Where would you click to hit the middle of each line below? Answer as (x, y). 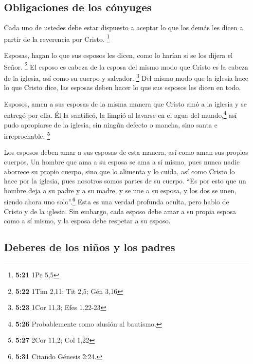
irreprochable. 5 (27, 135)
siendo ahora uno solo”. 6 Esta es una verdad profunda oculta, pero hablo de (117, 201)
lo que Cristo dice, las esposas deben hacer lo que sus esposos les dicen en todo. (122, 87)
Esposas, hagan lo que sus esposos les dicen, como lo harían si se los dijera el (118, 55)
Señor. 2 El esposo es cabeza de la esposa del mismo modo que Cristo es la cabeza (126, 66)
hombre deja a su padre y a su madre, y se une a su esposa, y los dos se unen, (120, 190)
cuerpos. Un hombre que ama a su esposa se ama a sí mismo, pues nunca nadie (122, 162)
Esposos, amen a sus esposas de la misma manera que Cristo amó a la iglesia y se (125, 103)
